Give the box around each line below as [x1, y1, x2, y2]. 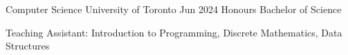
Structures [6, 38, 50, 53]
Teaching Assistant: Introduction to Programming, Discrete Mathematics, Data [6, 25, 342, 39]
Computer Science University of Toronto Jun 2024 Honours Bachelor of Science [6, 2, 342, 16]
